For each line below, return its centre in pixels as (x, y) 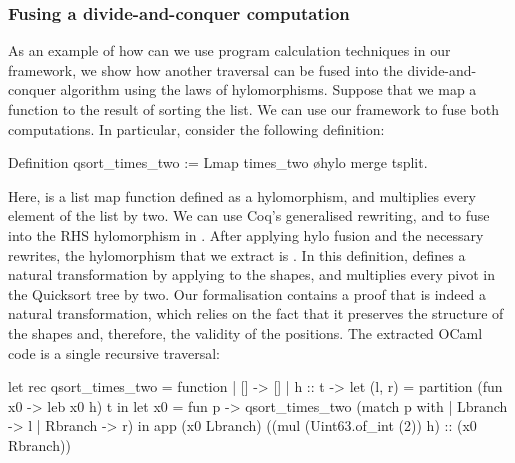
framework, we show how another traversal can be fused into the (205, 69)
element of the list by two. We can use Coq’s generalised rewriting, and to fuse (249, 215)
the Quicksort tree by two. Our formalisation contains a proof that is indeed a (247, 293)
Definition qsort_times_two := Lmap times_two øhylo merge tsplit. (218, 162)
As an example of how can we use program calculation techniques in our (229, 50)
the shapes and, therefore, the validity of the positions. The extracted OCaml (245, 332)
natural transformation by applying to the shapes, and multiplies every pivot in (252, 274)
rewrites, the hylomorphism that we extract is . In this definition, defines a (237, 254)
